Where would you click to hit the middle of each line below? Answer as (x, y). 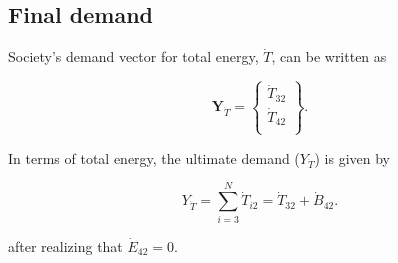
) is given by (352, 157)
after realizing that (65, 245)
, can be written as (329, 56)
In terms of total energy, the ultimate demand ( (154, 157)
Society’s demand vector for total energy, (133, 56)
